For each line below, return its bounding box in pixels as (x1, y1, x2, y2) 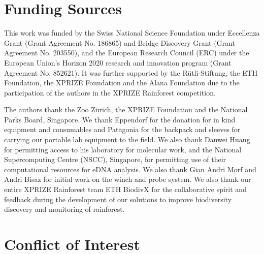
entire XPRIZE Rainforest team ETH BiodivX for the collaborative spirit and (4, 184, 247, 195)
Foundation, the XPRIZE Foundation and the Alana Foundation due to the (4, 77, 240, 88)
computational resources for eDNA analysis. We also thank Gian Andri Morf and (4, 164, 256, 174)
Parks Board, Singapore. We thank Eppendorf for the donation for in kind (4, 114, 236, 124)
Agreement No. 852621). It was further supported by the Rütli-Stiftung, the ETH (4, 67, 258, 78)
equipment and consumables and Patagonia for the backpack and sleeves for (4, 124, 241, 135)
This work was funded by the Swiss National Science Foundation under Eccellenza (4, 27, 260, 38)
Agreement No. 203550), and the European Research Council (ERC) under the (4, 47, 249, 58)
